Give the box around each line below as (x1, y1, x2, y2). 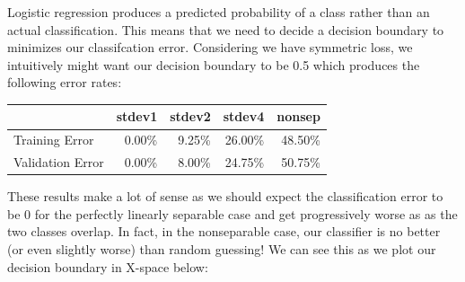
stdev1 (116, 107, 158, 126)
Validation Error (13, 153, 104, 172)
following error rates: (7, 73, 122, 92)
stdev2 (170, 107, 211, 126)
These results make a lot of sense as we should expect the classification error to (7, 187, 443, 206)
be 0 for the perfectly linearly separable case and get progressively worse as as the (7, 204, 458, 223)
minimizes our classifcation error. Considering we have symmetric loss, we (7, 38, 413, 57)
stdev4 (223, 107, 265, 126)
